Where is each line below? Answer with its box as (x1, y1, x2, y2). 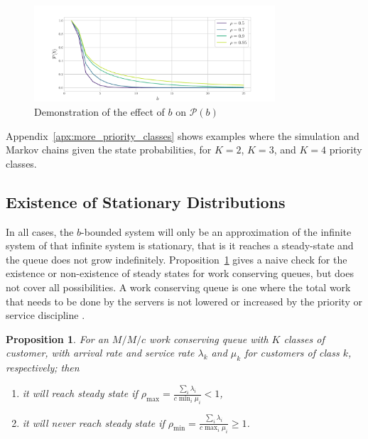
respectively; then (6, 360, 80, 375)
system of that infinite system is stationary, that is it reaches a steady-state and (6, 238, 354, 253)
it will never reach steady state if (22, 415, 165, 430)
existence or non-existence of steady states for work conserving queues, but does (6, 266, 354, 281)
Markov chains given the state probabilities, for (6, 142, 212, 157)
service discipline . (6, 308, 85, 323)
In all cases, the (6, 224, 74, 239)
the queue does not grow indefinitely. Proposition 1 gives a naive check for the (6, 251, 347, 266)
